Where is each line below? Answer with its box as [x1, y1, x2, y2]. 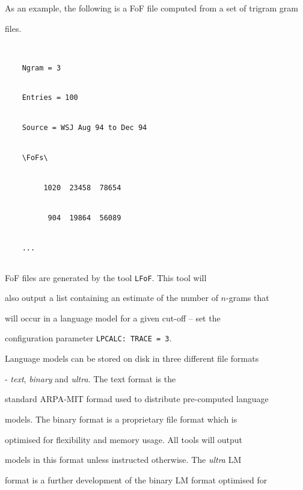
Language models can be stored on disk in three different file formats [5, 352, 259, 365]
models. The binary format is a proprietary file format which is [5, 412, 237, 425]
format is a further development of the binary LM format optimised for [5, 473, 268, 486]
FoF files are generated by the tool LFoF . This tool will [5, 271, 207, 284]
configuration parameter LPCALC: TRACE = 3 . [5, 332, 172, 344]
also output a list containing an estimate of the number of [5, 291, 218, 304]
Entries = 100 [22, 93, 78, 102]
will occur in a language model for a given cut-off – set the [5, 311, 221, 324]
